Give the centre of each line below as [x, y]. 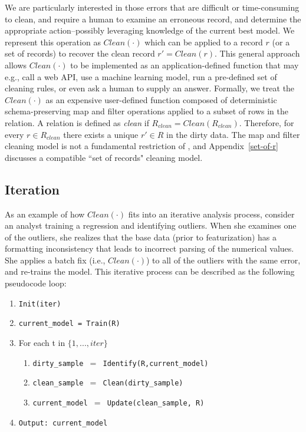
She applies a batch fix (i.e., [55, 260]
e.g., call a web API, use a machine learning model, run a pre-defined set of [141, 76]
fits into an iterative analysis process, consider [211, 214]
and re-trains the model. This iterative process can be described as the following [150, 271]
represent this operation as [53, 42]
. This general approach [257, 53]
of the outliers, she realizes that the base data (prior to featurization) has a [141, 237]
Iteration [32, 189]
